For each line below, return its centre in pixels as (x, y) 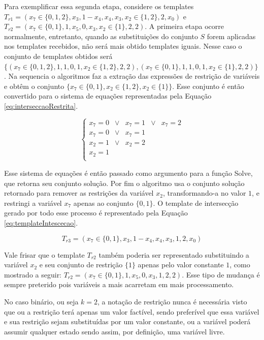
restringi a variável (33, 203)
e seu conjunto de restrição (81, 265)
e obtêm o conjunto (34, 86)
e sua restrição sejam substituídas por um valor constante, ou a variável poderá (127, 321)
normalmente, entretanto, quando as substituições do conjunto (101, 36)
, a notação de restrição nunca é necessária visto (172, 301)
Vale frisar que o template (44, 254)
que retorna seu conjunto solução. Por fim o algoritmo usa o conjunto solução (124, 183)
